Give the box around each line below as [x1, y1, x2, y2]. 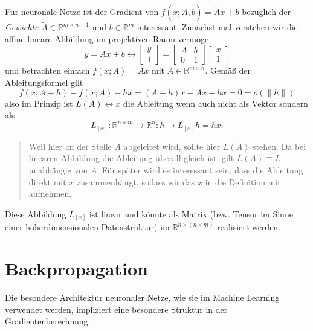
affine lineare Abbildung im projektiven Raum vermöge [5, 32, 209, 45]
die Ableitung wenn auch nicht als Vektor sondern [123, 97, 308, 109]
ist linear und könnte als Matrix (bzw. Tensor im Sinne [89, 207, 293, 220]
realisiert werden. [217, 220, 281, 233]
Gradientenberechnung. [5, 315, 91, 327]
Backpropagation [5, 256, 148, 281]
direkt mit [28, 175, 66, 188]
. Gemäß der [205, 64, 251, 77]
